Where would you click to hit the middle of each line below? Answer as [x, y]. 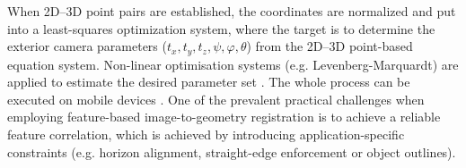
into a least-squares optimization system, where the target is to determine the [221, 28]
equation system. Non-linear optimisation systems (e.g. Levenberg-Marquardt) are [233, 64]
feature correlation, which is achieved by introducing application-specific [206, 134]
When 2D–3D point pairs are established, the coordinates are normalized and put [232, 11]
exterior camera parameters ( [87, 46]
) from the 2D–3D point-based [330, 46]
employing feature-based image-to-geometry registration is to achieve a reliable [224, 117]
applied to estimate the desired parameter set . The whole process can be [209, 82]
